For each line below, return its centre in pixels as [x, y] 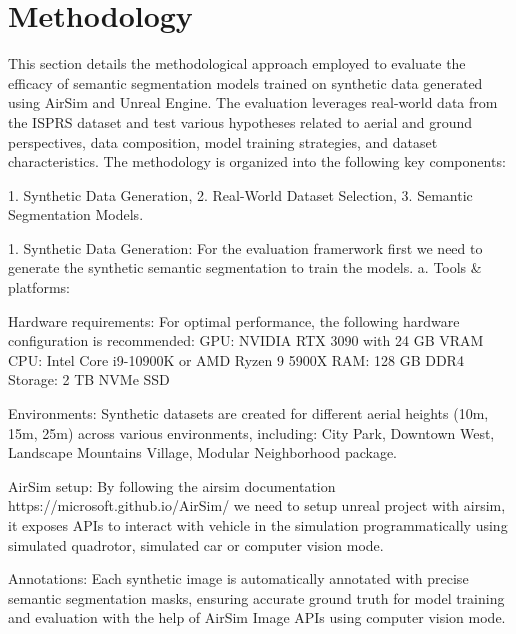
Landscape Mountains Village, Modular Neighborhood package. [202, 452]
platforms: [39, 287]
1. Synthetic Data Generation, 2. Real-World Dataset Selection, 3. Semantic [240, 194]
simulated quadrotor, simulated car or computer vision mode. [196, 544]
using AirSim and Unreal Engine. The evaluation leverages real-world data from [253, 102]
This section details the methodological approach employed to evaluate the [237, 63]
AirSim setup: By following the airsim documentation [172, 485]
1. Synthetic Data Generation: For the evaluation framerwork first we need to [245, 247]
